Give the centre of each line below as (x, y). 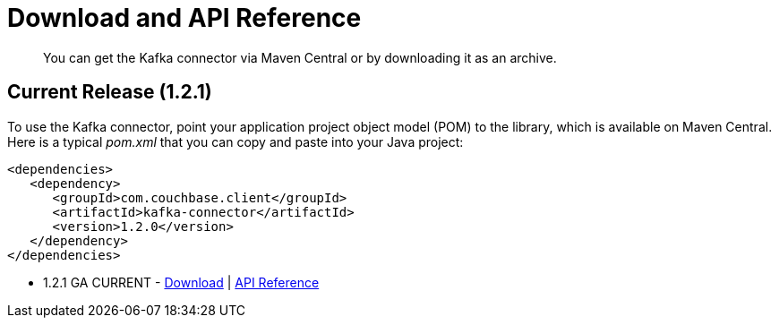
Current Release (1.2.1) (110, 92)
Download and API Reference (184, 18)
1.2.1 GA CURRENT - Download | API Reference (181, 282)
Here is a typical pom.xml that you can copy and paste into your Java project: (235, 141)
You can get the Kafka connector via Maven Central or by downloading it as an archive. (300, 57)
